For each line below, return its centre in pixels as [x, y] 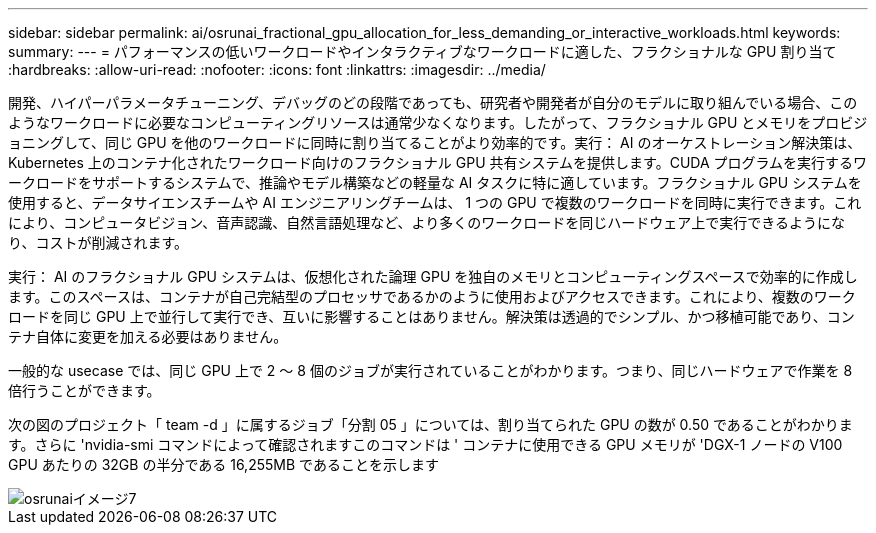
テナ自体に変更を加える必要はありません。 [148, 336]
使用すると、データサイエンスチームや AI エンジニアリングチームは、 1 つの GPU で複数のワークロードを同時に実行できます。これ [435, 202]
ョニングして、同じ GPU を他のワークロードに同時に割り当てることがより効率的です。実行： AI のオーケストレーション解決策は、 [435, 142]
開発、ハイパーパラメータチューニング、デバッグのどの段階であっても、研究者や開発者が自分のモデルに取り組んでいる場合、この [433, 102]
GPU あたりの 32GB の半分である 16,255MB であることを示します [223, 464]
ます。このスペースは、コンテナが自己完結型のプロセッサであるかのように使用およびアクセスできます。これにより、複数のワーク [432, 296]
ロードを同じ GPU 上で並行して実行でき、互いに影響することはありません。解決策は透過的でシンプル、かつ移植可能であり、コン [431, 316]
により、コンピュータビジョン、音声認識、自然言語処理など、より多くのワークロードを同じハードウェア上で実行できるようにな [427, 222]
